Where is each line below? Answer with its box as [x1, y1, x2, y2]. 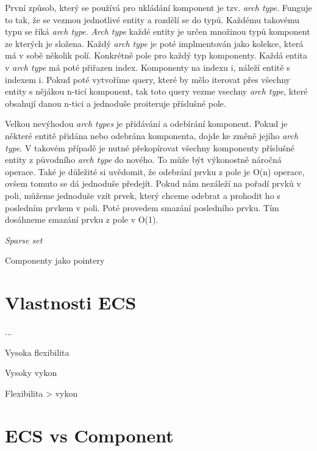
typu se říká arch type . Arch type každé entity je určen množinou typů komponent [5, 25, 310, 38]
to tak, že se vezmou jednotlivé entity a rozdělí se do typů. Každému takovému [5, 13, 300, 26]
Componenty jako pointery [5, 254, 105, 267]
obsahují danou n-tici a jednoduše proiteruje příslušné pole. [5, 96, 226, 109]
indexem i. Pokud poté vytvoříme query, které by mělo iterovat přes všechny [5, 73, 290, 85]
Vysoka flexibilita [5, 345, 69, 358]
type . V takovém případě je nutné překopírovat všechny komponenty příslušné [5, 141, 295, 154]
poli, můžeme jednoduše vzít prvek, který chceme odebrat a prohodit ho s [5, 189, 280, 201]
